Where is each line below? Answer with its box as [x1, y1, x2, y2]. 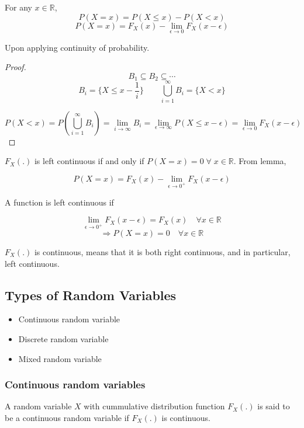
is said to [257, 400, 290, 412]
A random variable [5, 400, 72, 412]
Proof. [5, 61, 26, 73]
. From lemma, [233, 155, 286, 167]
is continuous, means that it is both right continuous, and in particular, [34, 245, 291, 258]
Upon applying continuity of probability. [5, 41, 150, 53]
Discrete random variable [18, 332, 109, 345]
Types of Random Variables [5, 286, 177, 304]
